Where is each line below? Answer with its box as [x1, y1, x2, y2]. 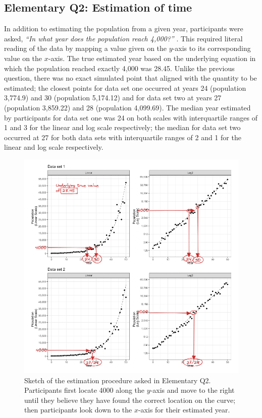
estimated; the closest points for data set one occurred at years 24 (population [4, 82, 246, 93]
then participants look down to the [24, 404, 132, 415]
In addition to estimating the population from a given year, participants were [4, 23, 243, 34]
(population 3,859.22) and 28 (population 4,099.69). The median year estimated [4, 102, 251, 112]
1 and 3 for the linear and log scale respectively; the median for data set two [4, 122, 241, 133]
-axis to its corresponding [172, 43, 251, 53]
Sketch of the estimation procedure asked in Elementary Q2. [24, 375, 211, 385]
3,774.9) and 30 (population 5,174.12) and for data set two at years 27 [4, 92, 222, 103]
